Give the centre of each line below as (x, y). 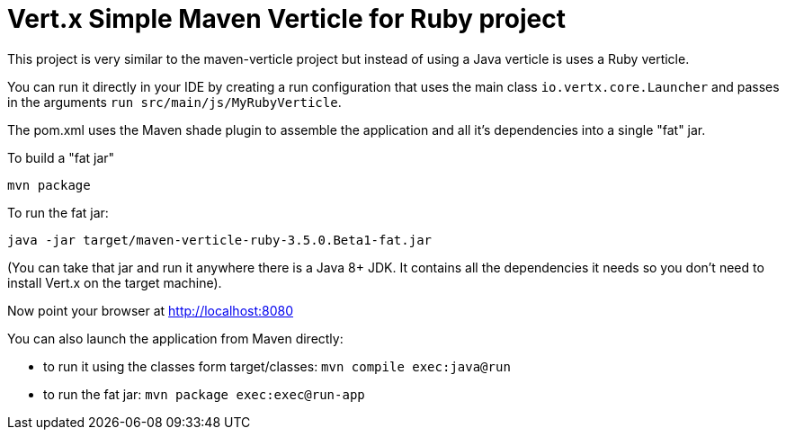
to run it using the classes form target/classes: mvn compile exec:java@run (277, 366)
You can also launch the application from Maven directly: (175, 338)
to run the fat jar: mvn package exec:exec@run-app (204, 394)
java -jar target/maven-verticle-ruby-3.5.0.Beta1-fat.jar (220, 240)
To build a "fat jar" (61, 157)
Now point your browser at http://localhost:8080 (151, 310)
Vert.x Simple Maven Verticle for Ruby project (286, 19)
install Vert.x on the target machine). (115, 282)
